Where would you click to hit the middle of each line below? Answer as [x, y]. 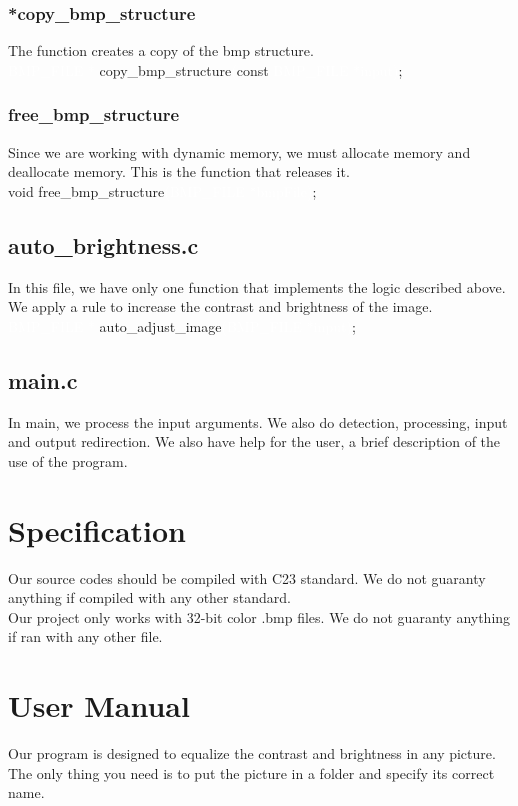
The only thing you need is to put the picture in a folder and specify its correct [251, 772]
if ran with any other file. [85, 636]
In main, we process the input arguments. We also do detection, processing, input [258, 421]
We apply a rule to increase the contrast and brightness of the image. [220, 306]
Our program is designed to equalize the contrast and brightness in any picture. [252, 753]
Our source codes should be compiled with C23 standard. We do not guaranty [247, 577]
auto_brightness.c [103, 244]
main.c [43, 379]
